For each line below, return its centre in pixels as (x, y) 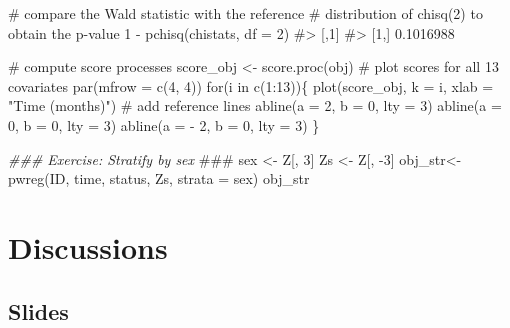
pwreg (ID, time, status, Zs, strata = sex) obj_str (159, 178)
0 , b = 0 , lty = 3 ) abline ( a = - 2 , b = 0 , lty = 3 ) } (164, 124)
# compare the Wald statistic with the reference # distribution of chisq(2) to (245, 13)
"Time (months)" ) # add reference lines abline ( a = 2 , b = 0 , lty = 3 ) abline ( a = (255, 105)
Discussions (88, 246)
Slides (38, 310)
